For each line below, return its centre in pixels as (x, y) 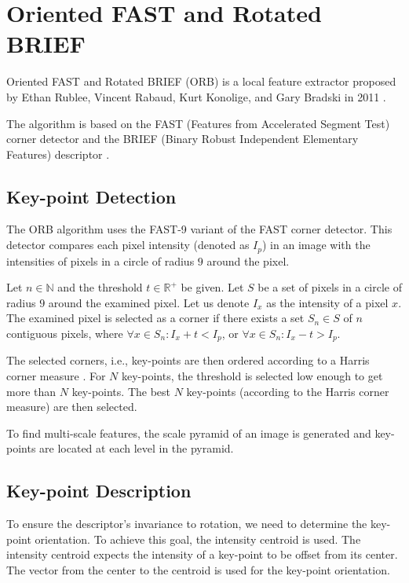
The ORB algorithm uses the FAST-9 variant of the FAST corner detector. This (199, 229)
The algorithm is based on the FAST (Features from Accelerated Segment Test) (198, 123)
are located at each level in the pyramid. (137, 448)
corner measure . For (56, 375)
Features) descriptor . (58, 154)
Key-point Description (99, 491)
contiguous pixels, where (65, 333)
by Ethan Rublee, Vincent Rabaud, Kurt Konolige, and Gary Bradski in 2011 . (196, 96)
